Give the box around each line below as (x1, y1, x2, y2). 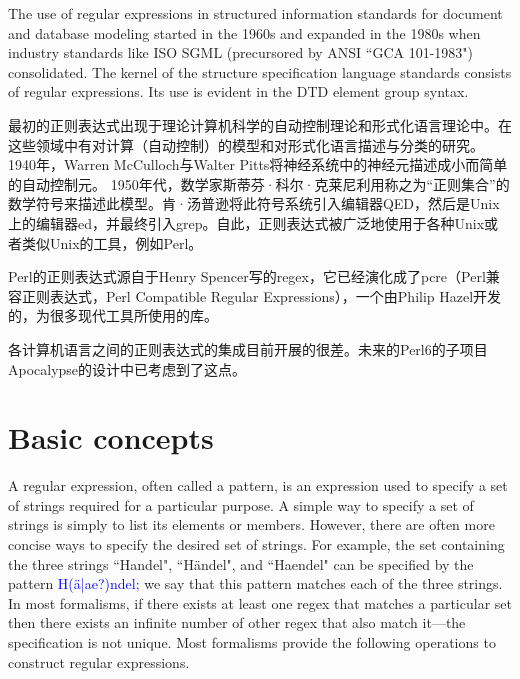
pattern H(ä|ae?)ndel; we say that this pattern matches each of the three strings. (8, 573, 503, 594)
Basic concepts (8, 417, 214, 458)
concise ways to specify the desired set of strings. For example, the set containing (8, 534, 505, 554)
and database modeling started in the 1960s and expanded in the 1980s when (8, 22, 481, 43)
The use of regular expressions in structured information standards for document (8, 3, 503, 23)
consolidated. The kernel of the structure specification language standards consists (8, 61, 512, 82)
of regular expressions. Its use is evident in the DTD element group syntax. (8, 81, 469, 102)
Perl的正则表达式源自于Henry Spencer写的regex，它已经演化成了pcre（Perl (8, 266, 486, 287)
